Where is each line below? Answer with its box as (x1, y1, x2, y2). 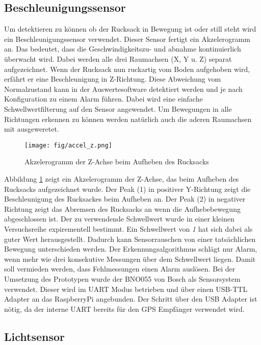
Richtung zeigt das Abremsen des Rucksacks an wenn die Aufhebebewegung (4, 203, 241, 214)
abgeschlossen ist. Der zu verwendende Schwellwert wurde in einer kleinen (4, 213, 234, 224)
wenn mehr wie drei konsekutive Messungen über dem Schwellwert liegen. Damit (4, 253, 256, 264)
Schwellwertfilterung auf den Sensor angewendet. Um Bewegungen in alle (4, 103, 232, 114)
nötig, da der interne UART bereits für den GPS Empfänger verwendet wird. (4, 303, 245, 314)
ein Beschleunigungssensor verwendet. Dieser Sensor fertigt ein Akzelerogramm (4, 33, 250, 44)
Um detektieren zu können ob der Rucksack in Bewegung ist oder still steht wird (4, 23, 256, 34)
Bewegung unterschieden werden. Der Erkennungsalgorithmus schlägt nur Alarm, (4, 243, 257, 254)
